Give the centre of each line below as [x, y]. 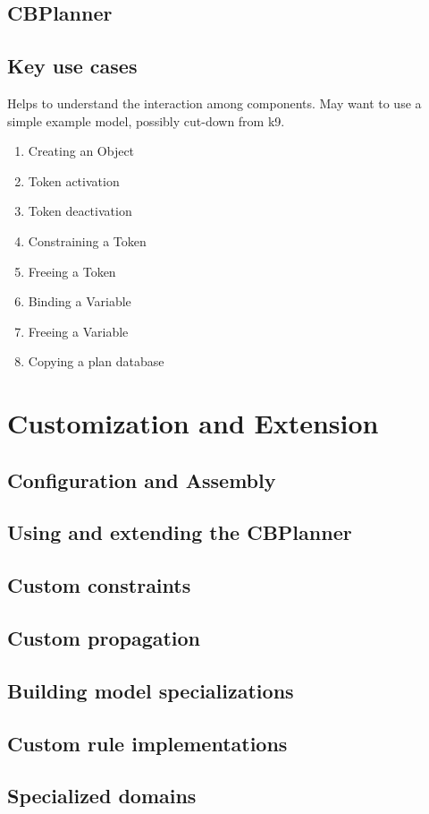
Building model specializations [151, 690]
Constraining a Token [87, 240]
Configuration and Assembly [142, 480]
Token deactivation [80, 211]
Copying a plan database [96, 361]
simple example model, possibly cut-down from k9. [146, 120]
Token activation [74, 180]
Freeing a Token [72, 271]
